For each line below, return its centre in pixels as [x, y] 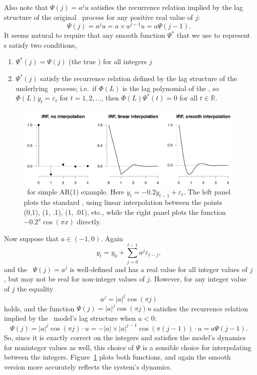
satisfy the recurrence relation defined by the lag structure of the [138, 78]
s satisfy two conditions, [40, 45]
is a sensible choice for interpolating [197, 347]
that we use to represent [214, 35]
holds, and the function [39, 308]
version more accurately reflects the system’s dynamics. [88, 366]
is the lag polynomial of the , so [171, 88]
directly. [89, 222]
